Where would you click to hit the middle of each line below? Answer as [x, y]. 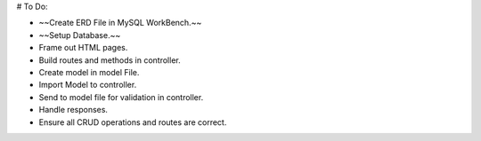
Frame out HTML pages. [83, 48]
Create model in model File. [89, 72]
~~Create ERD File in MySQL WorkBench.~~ [120, 23]
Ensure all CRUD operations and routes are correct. [133, 122]
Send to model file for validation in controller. [121, 97]
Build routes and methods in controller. [110, 60]
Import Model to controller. [88, 85]
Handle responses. [73, 110]
